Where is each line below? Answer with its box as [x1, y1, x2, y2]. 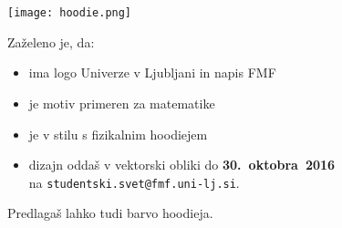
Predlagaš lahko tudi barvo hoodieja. [7, 203, 213, 223]
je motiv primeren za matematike [28, 94, 215, 113]
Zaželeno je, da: [7, 32, 95, 51]
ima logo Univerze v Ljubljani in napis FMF [28, 63, 276, 82]
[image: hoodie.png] [7, 6, 132, 20]
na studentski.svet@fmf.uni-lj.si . [28, 172, 240, 192]
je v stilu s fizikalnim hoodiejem [28, 124, 208, 143]
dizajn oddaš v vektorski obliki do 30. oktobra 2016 [28, 155, 336, 174]
